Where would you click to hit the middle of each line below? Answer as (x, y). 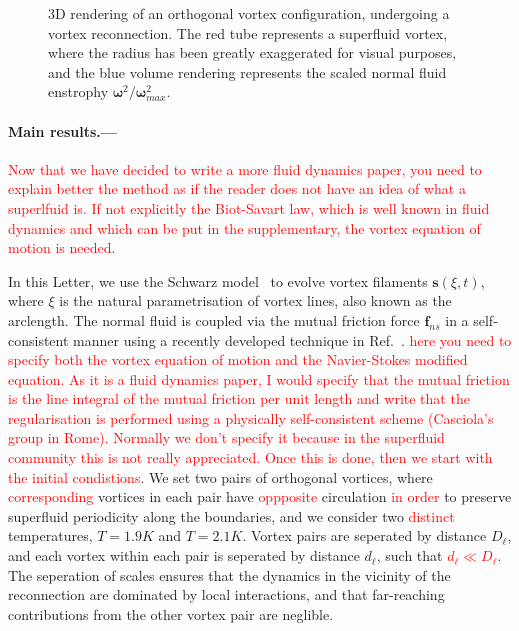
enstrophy (78, 91)
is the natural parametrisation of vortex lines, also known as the (255, 300)
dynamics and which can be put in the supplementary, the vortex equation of (244, 227)
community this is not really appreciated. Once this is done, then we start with (250, 457)
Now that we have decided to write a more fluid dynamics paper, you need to (245, 168)
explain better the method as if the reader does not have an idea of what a (237, 188)
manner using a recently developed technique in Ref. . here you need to (292, 339)
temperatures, (50, 535)
